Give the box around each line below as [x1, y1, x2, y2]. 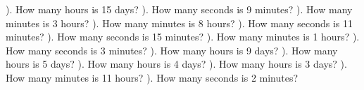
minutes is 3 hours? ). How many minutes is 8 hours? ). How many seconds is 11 [6, 15, 353, 30]
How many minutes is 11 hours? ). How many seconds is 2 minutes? [6, 70, 299, 84]
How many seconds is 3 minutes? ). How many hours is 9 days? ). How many [6, 43, 338, 57]
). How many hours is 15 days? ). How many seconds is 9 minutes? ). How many [6, 2, 353, 16]
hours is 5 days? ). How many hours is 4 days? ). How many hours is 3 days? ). [6, 57, 347, 71]
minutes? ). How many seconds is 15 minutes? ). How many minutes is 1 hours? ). [6, 29, 360, 44]
